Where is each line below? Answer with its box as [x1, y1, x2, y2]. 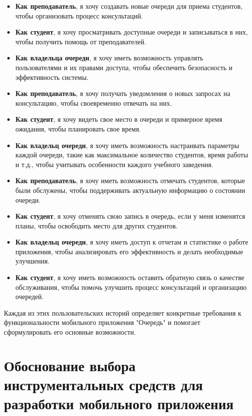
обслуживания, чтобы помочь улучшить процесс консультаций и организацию [15, 282, 247, 292]
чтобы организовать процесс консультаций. [15, 10, 143, 20]
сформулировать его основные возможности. [4, 327, 136, 337]
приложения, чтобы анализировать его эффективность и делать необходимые [15, 246, 243, 256]
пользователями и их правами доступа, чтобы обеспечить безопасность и [15, 62, 233, 72]
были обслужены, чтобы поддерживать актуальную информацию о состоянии [15, 185, 245, 195]
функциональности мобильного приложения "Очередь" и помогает [4, 317, 200, 327]
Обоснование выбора [4, 355, 136, 375]
